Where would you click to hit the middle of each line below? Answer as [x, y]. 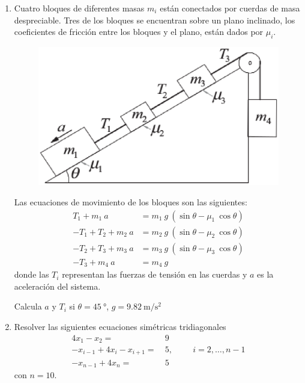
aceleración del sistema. [57, 286]
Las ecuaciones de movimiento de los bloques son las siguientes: [131, 201]
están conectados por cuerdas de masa [230, 8]
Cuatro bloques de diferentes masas [79, 8]
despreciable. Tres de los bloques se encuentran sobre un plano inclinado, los [155, 20]
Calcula [28, 306]
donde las [32, 274]
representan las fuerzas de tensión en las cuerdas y [155, 274]
